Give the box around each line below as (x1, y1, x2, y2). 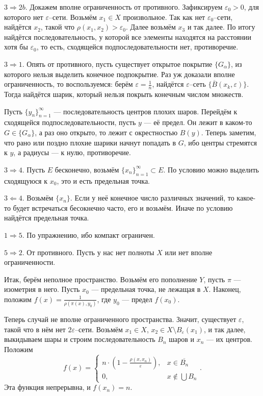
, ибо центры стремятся (183, 137, 257, 147)
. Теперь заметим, (201, 127, 256, 137)
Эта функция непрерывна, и (4, 382, 91, 392)
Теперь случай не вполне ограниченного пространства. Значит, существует (4, 314, 236, 325)
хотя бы (4, 41, 28, 52)
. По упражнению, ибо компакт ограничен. (22, 229, 155, 240)
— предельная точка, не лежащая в (91, 284, 201, 294)
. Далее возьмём (126, 21, 176, 32)
